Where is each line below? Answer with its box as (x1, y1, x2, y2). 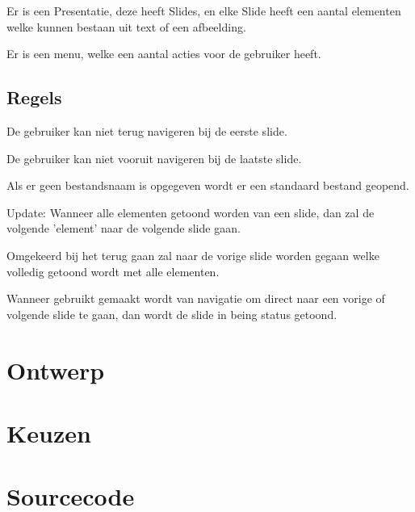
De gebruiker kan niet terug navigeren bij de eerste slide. (6, 122, 287, 139)
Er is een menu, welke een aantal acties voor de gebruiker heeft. (6, 45, 321, 62)
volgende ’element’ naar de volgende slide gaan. (6, 220, 241, 237)
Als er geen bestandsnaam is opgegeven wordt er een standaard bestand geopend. (6, 177, 409, 194)
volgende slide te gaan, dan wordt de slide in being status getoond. (6, 305, 337, 322)
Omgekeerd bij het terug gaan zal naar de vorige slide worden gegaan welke (6, 246, 379, 263)
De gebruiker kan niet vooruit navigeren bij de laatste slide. (6, 149, 302, 166)
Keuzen (6, 416, 91, 449)
